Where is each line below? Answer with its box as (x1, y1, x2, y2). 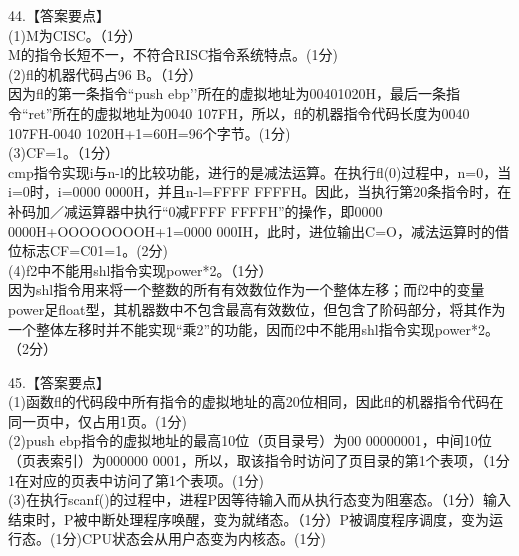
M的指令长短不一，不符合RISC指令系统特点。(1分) (8, 44, 338, 65)
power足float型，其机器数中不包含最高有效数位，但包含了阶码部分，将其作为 (8, 298, 506, 319)
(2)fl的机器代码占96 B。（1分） (8, 63, 203, 84)
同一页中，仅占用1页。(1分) (8, 410, 187, 431)
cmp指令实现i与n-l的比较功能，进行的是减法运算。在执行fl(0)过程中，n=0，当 (8, 161, 512, 182)
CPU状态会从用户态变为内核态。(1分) (81, 528, 326, 549)
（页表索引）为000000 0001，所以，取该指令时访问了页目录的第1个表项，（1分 (8, 450, 510, 471)
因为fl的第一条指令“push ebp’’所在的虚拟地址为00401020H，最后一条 (8, 83, 446, 104)
